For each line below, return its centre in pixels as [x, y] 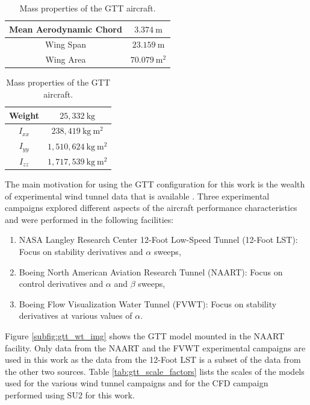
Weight [24, 115]
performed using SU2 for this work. [70, 394]
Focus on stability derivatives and [81, 252]
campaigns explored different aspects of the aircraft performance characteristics [151, 208]
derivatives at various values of [76, 316]
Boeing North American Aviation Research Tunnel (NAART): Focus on [151, 272]
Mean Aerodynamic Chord [66, 29]
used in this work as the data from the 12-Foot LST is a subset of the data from [153, 359]
